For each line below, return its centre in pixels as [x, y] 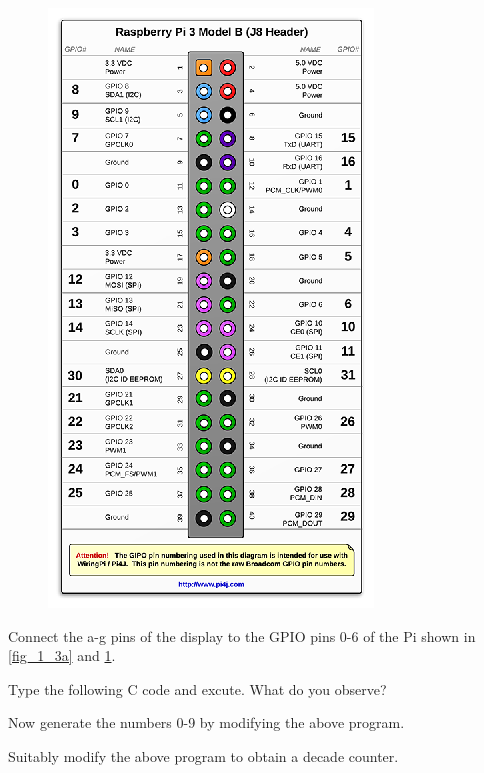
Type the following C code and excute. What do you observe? [197, 688]
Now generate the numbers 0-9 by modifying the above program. [206, 722]
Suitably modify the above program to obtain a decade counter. [203, 755]
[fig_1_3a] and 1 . [62, 655]
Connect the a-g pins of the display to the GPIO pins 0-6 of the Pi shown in [242, 635]
